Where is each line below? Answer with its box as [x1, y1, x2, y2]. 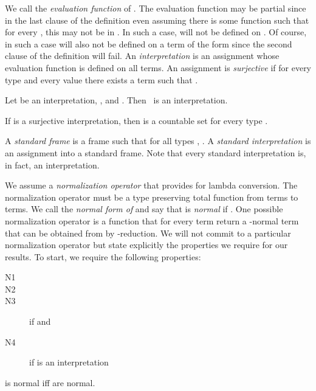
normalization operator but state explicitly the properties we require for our [5, 238, 288, 251]
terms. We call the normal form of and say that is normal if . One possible [5, 202, 283, 215]
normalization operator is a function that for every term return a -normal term [5, 214, 299, 227]
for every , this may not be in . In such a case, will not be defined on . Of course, [5, 26, 307, 38]
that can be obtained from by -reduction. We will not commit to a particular [5, 226, 291, 239]
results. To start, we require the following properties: [5, 250, 201, 263]
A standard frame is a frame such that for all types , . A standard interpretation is [5, 134, 311, 147]
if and [29, 315, 51, 328]
